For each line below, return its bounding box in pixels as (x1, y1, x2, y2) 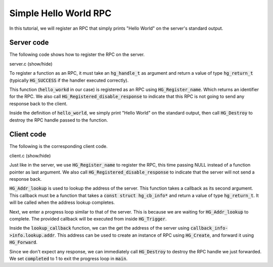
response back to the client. (9, 100, 68, 106)
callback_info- (190, 225, 229, 231)
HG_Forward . (9, 239, 38, 245)
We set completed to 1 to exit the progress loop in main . (9, 255, 128, 261)
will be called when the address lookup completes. (9, 199, 115, 205)
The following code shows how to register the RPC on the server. (9, 51, 145, 58)
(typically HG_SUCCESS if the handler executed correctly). (9, 77, 129, 83)
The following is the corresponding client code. (9, 143, 108, 149)
